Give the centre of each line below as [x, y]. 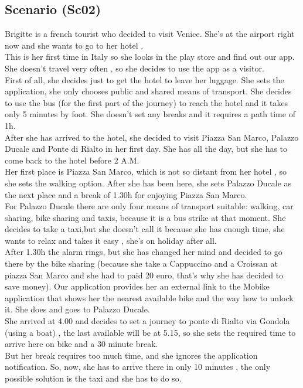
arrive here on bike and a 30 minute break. [81, 344]
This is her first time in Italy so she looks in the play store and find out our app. [150, 57]
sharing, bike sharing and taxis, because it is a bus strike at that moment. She [145, 217]
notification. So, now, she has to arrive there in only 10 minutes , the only [138, 367]
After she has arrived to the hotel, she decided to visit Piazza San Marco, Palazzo [152, 137]
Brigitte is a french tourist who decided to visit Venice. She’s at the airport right [150, 34]
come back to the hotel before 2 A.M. [72, 160]
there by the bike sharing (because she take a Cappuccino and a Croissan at [141, 263]
